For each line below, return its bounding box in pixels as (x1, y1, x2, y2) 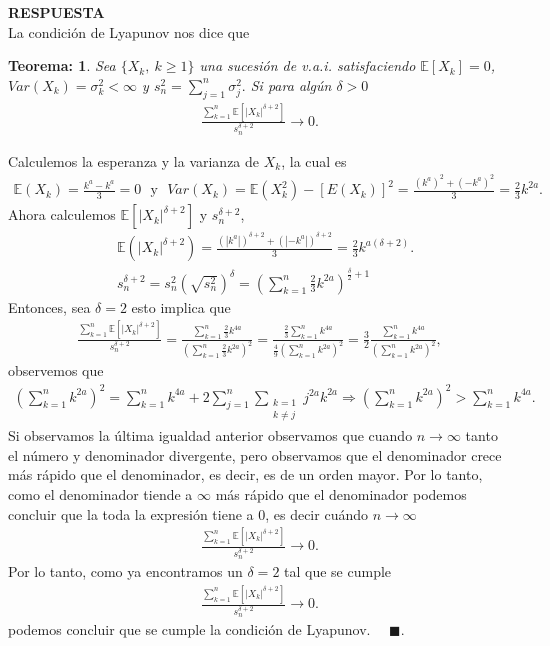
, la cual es (281, 150, 347, 171)
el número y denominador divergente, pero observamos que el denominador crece (8, 444, 502, 465)
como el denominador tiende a (8, 483, 193, 504)
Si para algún (250, 74, 332, 95)
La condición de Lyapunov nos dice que (8, 21, 250, 42)
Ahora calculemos (8, 204, 116, 225)
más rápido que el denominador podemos (215, 483, 467, 504)
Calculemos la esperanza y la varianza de (8, 150, 260, 171)
